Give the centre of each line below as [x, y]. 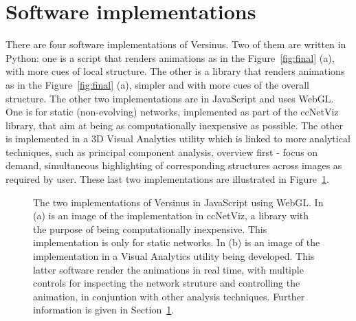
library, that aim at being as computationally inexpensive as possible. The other [174, 125]
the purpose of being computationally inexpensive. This [150, 229]
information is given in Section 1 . [104, 310]
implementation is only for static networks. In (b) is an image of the [177, 242]
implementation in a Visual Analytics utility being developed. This [174, 256]
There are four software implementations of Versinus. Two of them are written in [176, 44]
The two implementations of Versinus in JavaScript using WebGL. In [178, 202]
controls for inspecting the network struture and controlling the [167, 283]
